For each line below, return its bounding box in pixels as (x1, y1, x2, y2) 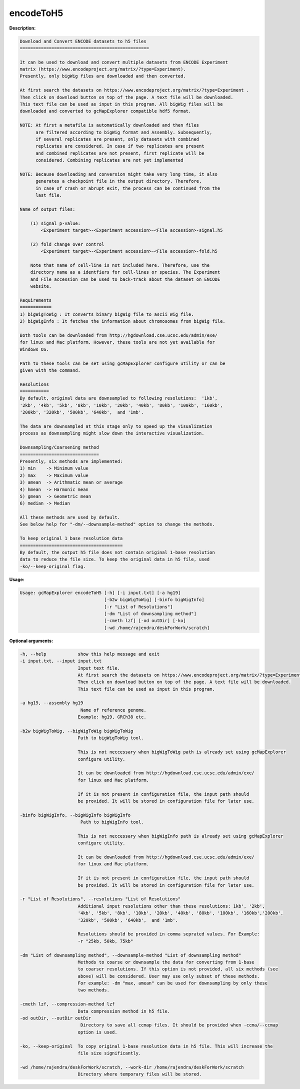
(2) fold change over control (30, 241, 104, 247)
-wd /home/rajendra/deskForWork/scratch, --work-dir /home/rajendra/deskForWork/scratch (19, 1064, 244, 1070)
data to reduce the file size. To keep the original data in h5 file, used (19, 557, 210, 563)
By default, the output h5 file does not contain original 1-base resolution (19, 550, 215, 556)
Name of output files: (19, 206, 75, 212)
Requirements (19, 297, 52, 303)
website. (30, 283, 52, 289)
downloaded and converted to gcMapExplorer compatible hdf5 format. (19, 108, 191, 114)
